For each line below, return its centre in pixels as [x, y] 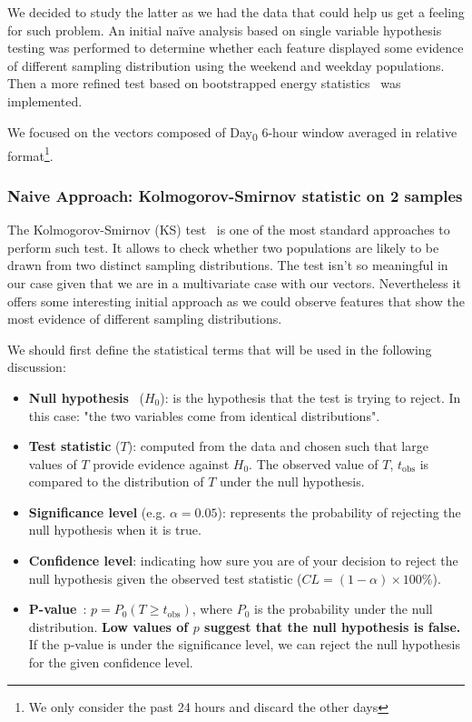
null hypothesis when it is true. [115, 530]
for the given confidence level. [111, 662]
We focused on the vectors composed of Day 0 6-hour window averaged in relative [232, 133]
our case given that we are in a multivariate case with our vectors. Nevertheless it [234, 282]
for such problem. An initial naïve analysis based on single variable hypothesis [225, 30]
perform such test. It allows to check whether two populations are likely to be [223, 247]
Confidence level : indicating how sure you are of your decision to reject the [243, 561]
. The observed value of [314, 463]
